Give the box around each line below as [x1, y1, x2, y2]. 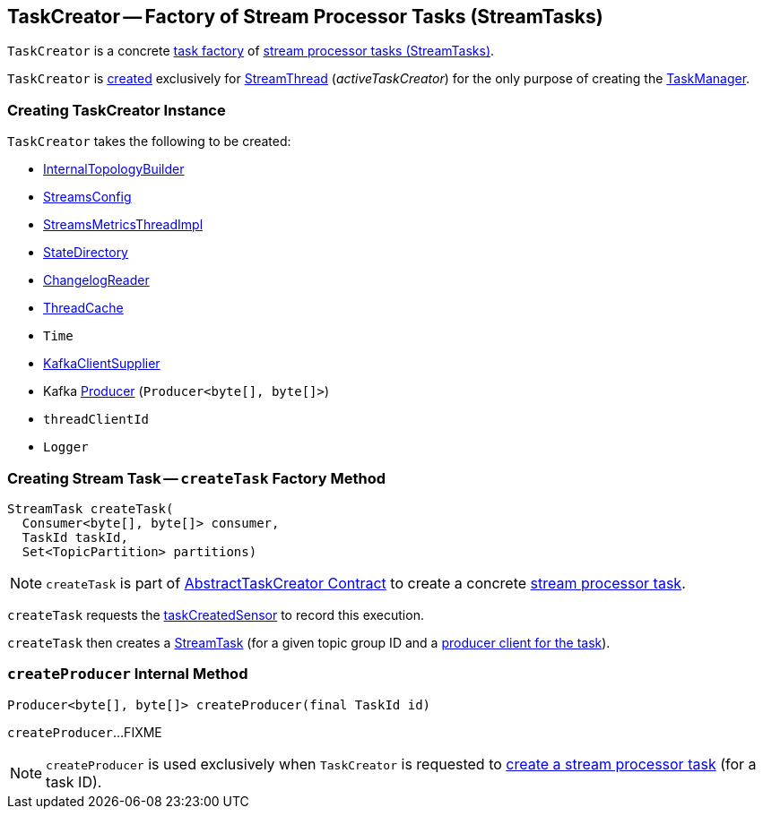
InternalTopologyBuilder [43, 161, 185, 177]
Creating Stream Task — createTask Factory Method [7, 468, 386, 487]
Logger [43, 440, 89, 455]
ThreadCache [43, 300, 124, 316]
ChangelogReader [43, 272, 150, 288]
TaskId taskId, [22, 529, 128, 545]
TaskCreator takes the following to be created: [7, 133, 291, 150]
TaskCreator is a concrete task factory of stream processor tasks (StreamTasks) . [7, 43, 495, 59]
